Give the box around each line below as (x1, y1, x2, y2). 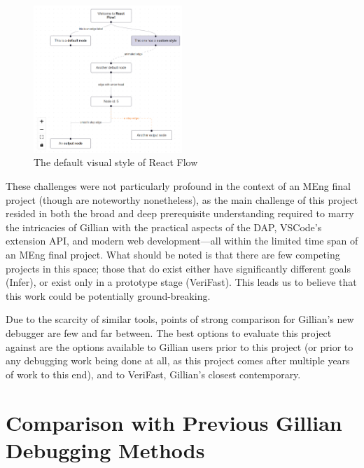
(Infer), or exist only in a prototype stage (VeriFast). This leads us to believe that (6, 275, 357, 289)
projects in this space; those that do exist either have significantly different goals (6, 261, 351, 275)
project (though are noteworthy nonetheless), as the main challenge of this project (6, 192, 358, 207)
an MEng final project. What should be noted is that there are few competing (6, 247, 340, 262)
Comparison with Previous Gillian (6, 408, 342, 436)
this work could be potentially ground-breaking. (6, 288, 211, 303)
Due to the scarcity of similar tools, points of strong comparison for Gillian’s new (6, 312, 354, 326)
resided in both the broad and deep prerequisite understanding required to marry (6, 206, 354, 221)
